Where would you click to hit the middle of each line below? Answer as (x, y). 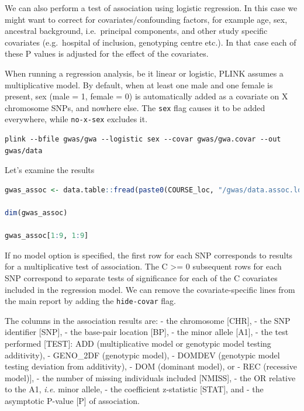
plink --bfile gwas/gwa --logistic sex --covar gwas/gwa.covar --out (143, 139)
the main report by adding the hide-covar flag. (90, 301)
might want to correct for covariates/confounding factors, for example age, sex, (146, 19)
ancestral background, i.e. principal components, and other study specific (136, 31)
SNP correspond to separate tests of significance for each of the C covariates (141, 278)
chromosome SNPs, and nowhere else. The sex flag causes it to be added (135, 107)
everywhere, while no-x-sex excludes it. (76, 119)
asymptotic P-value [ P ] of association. (72, 400)
